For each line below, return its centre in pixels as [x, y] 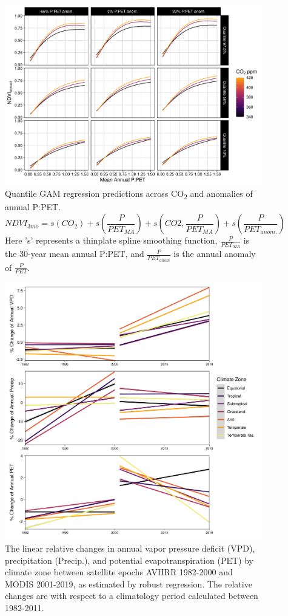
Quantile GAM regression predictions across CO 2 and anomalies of [129, 194]
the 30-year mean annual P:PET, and [75, 254]
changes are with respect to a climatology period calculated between [132, 596]
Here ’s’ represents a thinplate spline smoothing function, [111, 240]
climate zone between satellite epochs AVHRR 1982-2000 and [119, 572]
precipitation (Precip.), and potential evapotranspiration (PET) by [129, 560]
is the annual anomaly [215, 254]
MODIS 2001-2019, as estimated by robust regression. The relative [129, 583]
